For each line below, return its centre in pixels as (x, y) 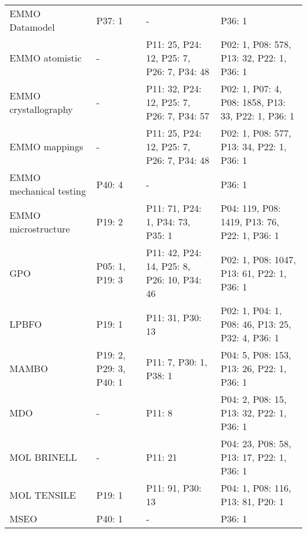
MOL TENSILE (43, 495)
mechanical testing (48, 191)
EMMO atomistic (46, 58)
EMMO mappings (46, 146)
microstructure (40, 228)
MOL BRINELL (43, 457)
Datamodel (32, 27)
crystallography (41, 109)
